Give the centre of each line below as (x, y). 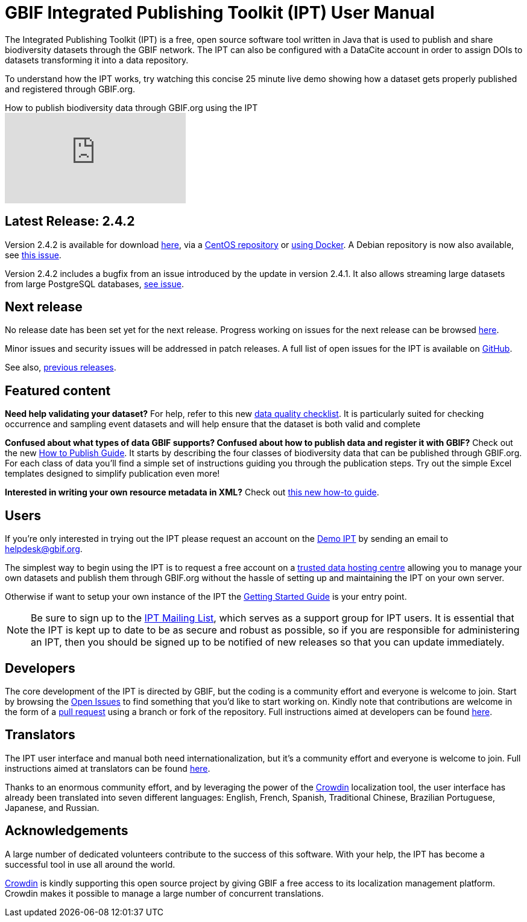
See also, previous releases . (61, 367)
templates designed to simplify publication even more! (112, 474)
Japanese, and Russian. (52, 807)
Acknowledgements (67, 831)
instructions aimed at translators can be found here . (108, 768)
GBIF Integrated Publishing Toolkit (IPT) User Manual (220, 13)
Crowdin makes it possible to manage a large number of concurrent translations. (164, 893)
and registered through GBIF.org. (70, 89)
